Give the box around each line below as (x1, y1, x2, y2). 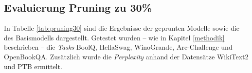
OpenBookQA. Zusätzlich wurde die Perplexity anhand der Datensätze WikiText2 (4, 51, 249, 61)
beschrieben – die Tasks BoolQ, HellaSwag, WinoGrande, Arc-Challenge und (4, 42, 233, 52)
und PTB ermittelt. (4, 61, 62, 71)
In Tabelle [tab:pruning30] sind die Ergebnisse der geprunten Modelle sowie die (4, 23, 240, 33)
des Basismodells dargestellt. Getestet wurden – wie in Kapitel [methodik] (4, 32, 225, 42)
